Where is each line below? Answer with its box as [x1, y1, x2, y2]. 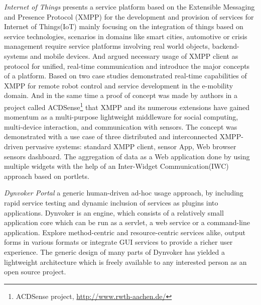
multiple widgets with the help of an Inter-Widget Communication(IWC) [4, 161, 229, 171]
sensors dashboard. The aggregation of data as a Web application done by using [4, 151, 250, 161]
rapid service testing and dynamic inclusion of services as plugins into [4, 197, 218, 208]
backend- [212, 41, 239, 51]
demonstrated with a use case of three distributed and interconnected [4, 131, 218, 142]
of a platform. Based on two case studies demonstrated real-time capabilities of [4, 70, 247, 81]
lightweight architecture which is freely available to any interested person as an [4, 256, 247, 267]
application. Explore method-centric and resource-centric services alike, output [4, 227, 245, 237]
